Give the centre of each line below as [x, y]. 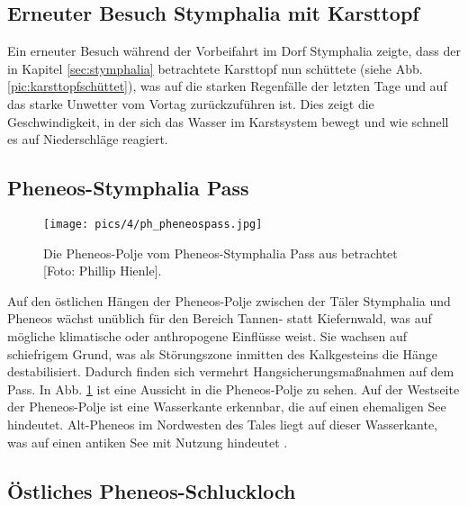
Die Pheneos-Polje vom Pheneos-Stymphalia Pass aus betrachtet [220, 253]
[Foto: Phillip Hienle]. [103, 271]
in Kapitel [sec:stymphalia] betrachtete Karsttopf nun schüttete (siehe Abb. [215, 68]
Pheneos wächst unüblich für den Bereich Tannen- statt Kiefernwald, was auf [220, 318]
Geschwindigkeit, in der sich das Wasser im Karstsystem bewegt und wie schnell [228, 121]
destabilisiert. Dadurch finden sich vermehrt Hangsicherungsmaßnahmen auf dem [231, 371]
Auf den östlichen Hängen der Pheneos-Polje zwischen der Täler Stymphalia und [229, 300]
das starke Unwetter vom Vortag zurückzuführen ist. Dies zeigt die [191, 103]
